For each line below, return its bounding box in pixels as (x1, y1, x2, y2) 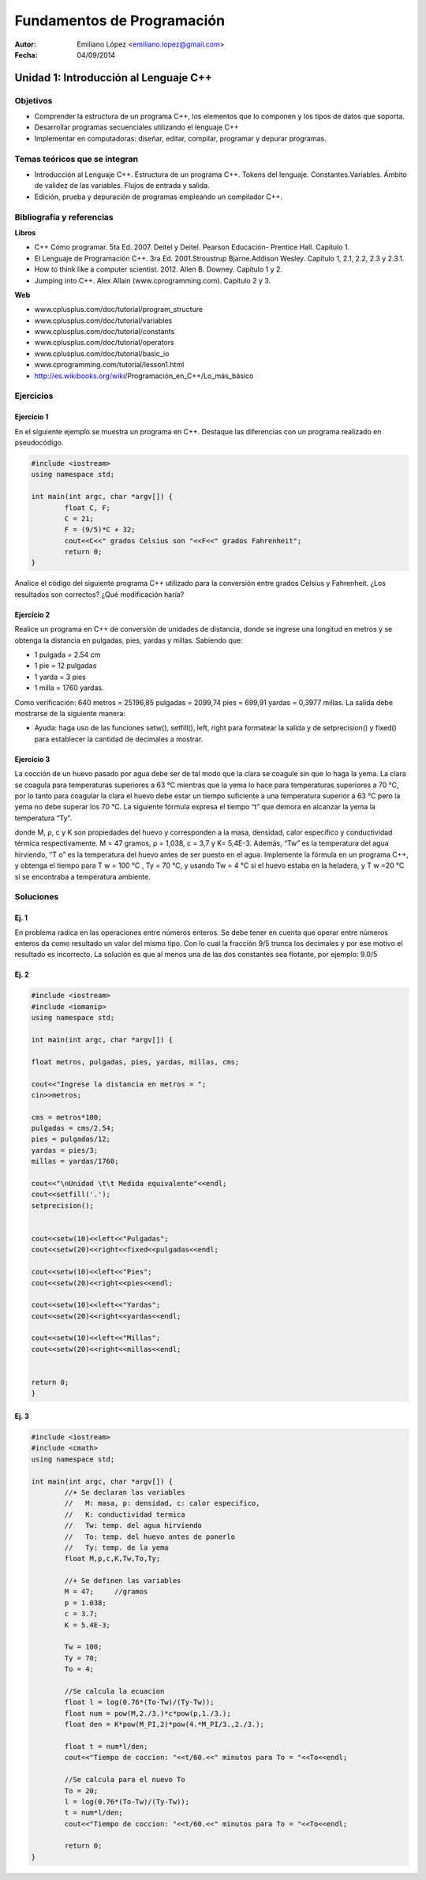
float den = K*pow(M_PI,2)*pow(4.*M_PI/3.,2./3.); (64, 1720, 264, 1729)
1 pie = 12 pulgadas (34, 661, 97, 670)
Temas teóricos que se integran (14, 153, 138, 164)
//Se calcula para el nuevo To (64, 1775, 185, 1784)
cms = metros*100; (31, 1113, 103, 1121)
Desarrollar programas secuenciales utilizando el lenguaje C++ (34, 122, 239, 132)
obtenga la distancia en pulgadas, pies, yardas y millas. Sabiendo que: (14, 636, 244, 645)
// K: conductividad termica (64, 1510, 185, 1519)
